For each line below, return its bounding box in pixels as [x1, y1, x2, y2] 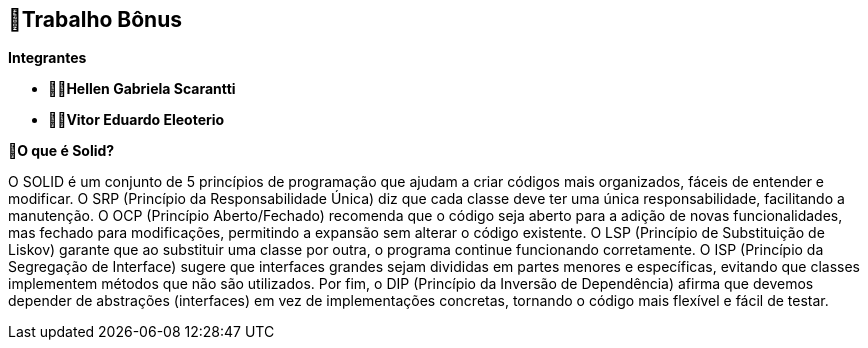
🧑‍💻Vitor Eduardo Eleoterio [48, 111, 225, 129]
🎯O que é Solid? [8, 142, 115, 160]
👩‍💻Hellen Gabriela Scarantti [48, 80, 236, 98]
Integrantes [8, 49, 87, 67]
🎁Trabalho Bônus [8, 7, 182, 32]
